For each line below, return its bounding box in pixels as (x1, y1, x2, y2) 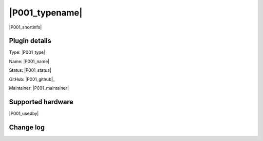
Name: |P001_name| (9, 58, 50, 64)
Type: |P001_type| (9, 49, 46, 55)
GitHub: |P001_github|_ (9, 76, 55, 82)
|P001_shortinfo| (9, 24, 42, 30)
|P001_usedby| (9, 110, 39, 116)
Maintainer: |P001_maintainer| (9, 85, 69, 91)
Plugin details (9, 37, 52, 45)
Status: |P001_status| (9, 67, 51, 73)
